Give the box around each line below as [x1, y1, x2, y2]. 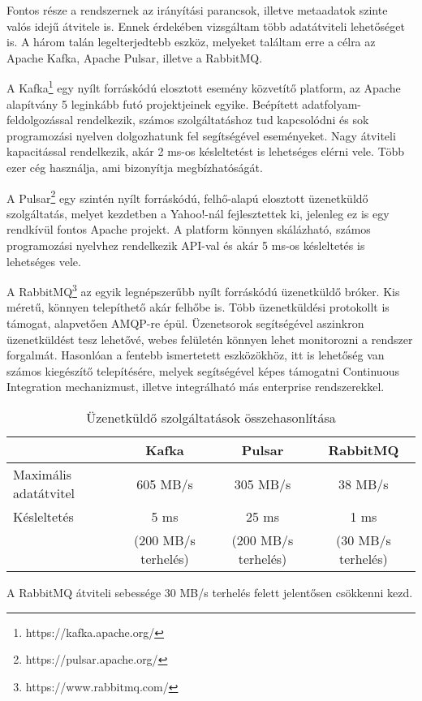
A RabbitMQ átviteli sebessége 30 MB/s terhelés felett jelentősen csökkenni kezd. [6, 584, 413, 601]
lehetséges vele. [6, 252, 81, 269]
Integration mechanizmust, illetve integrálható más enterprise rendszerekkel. [6, 378, 385, 395]
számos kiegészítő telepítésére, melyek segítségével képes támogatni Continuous [6, 362, 399, 379]
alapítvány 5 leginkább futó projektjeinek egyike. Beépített [6, 95, 299, 112]
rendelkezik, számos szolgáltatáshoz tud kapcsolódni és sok [76, 111, 369, 128]
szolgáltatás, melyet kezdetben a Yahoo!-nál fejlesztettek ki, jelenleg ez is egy [6, 204, 390, 221]
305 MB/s [234, 474, 291, 493]
